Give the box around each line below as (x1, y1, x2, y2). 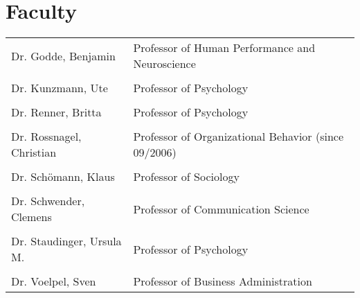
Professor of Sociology (133, 168, 240, 185)
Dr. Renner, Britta (11, 104, 102, 121)
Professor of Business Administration (133, 273, 312, 290)
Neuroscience (133, 55, 196, 72)
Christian (11, 144, 57, 161)
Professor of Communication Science (133, 200, 309, 217)
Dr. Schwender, (11, 193, 85, 209)
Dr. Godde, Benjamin (11, 47, 116, 64)
